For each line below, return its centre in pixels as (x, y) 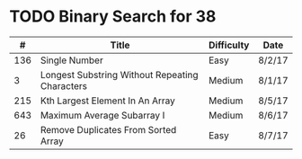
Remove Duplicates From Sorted (108, 129)
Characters (64, 85)
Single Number (71, 60)
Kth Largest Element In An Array (107, 101)
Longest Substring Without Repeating (120, 75)
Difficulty (229, 45)
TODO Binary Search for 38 (113, 17)
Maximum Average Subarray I (102, 115)
